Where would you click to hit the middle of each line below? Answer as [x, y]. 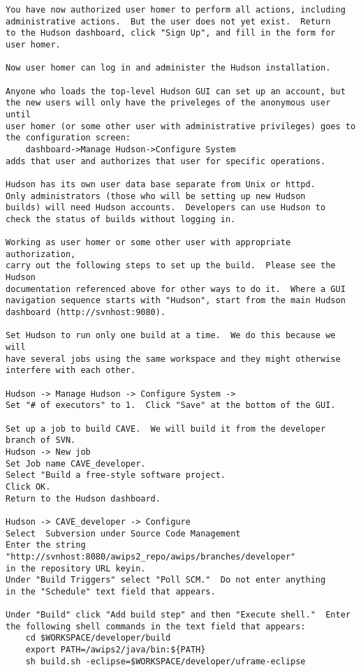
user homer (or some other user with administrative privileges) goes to [181, 126]
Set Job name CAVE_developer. [76, 463]
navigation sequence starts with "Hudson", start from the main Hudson [176, 301]
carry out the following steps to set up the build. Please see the [171, 266]
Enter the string [46, 545]
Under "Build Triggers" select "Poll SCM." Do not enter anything [166, 580]
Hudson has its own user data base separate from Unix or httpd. [161, 184]
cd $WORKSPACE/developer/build [98, 638]
